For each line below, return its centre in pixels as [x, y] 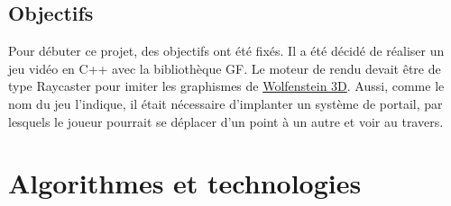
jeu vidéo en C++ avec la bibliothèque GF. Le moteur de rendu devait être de [225, 68]
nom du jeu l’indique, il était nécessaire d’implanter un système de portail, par [225, 103]
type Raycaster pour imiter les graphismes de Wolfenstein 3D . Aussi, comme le [226, 86]
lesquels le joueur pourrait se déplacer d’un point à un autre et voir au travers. [226, 121]
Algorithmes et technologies [185, 183]
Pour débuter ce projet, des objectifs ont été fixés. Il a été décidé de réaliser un [226, 51]
